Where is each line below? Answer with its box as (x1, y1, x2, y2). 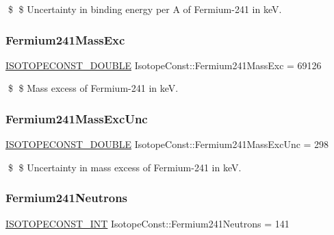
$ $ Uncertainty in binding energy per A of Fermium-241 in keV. (8, 2, 282, 16)
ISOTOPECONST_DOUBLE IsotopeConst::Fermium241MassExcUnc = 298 (5, 137, 329, 151)
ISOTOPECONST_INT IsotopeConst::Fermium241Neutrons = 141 (5, 216, 290, 230)
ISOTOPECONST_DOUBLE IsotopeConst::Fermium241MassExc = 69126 (5, 58, 322, 72)
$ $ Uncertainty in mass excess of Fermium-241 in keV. (8, 160, 242, 174)
